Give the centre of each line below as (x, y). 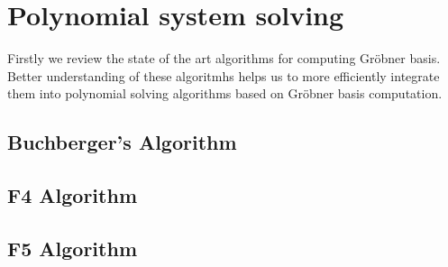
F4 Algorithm (72, 195)
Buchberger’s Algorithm (122, 142)
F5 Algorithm (72, 248)
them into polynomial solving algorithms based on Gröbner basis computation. (225, 93)
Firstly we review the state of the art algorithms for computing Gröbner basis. (224, 58)
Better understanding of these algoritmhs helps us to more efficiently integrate (224, 75)
